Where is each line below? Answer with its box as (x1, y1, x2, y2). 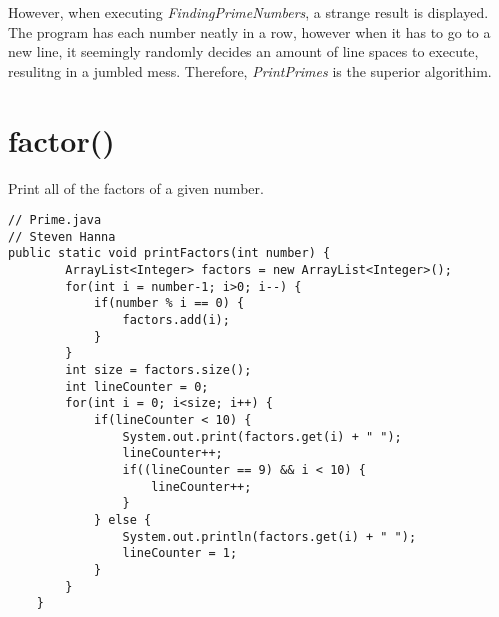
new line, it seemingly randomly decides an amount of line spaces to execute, (8, 41, 479, 62)
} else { (93, 512, 152, 527)
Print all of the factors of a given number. (8, 177, 264, 198)
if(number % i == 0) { (93, 296, 245, 311)
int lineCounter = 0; (65, 379, 209, 394)
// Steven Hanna (8, 229, 116, 244)
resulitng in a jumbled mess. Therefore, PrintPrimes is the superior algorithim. (8, 60, 492, 81)
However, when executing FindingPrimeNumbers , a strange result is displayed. (8, 2, 489, 22)
